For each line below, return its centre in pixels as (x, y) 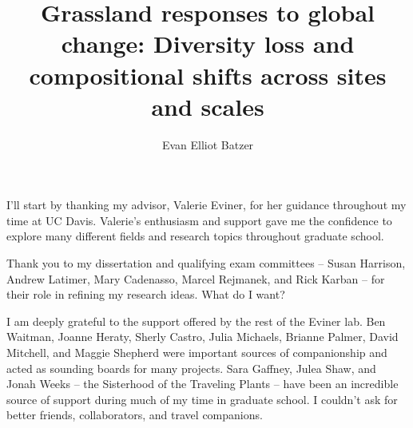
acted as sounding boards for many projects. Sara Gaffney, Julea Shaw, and (191, 368)
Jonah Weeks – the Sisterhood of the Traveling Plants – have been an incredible (203, 384)
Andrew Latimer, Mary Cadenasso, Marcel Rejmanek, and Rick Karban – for (196, 278)
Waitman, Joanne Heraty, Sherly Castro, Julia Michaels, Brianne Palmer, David (203, 337)
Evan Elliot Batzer (208, 144)
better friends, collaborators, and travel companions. (135, 415)
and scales (208, 106)
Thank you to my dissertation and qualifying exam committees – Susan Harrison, (206, 263)
